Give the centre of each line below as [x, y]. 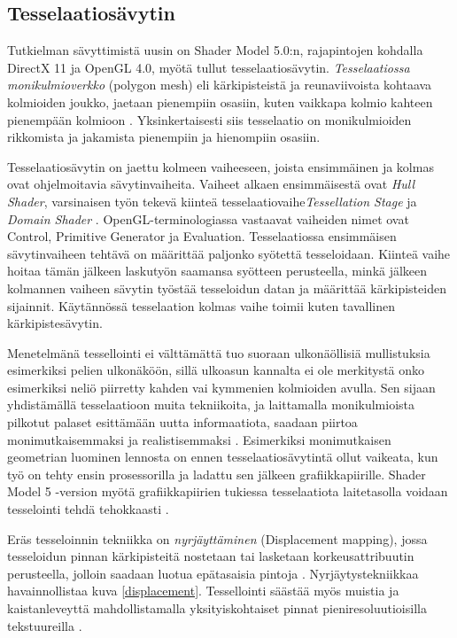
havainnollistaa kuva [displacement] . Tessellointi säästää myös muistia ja [203, 591]
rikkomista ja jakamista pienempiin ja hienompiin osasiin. [164, 137]
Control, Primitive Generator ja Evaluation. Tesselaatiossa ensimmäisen [202, 236]
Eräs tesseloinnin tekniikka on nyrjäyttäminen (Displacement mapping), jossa [217, 538]
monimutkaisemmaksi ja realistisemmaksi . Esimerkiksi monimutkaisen [199, 439]
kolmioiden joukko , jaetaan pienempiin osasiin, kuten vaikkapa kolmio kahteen [220, 101]
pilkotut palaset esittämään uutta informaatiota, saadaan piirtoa [182, 422]
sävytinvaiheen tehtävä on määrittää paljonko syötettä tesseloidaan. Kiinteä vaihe [229, 253]
